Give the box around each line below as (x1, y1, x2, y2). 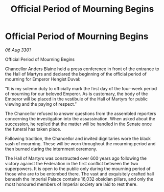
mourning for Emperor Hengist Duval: (5, 76, 81, 82)
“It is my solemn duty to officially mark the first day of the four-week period (5, 85, 157, 91)
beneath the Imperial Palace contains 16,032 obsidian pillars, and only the (5, 176, 154, 182)
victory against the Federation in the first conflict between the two (5, 160, 139, 166)
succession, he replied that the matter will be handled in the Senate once (5, 121, 152, 127)
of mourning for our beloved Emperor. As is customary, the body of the (5, 91, 148, 96)
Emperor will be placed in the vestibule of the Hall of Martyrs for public (5, 96, 148, 102)
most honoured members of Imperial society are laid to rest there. (5, 181, 138, 187)
